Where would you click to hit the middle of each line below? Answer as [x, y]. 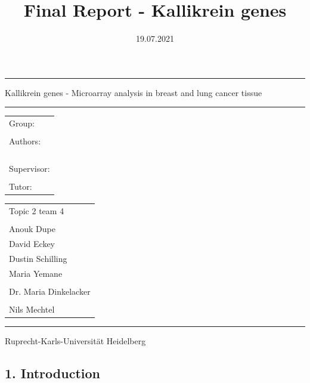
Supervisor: [30, 168]
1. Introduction [52, 373]
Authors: [25, 141]
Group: [22, 123]
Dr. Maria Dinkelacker [50, 291]
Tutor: [21, 186]
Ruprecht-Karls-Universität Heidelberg [75, 340]
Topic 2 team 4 [37, 210]
